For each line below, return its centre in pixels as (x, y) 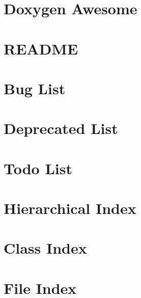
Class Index (45, 248)
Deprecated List (61, 128)
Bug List (35, 88)
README (41, 48)
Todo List (38, 168)
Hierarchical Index (70, 208)
